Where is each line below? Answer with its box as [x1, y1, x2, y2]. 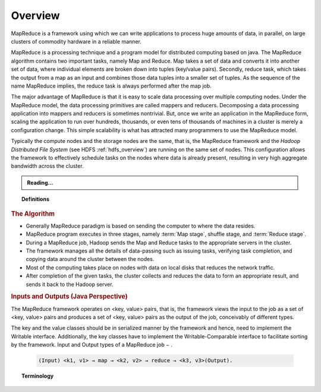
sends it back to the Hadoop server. [26, 281, 114, 288]
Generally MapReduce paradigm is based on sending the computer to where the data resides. [26, 222, 256, 229]
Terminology [21, 372, 53, 379]
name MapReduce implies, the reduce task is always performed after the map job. [11, 82, 212, 89]
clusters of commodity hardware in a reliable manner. [11, 38, 142, 45]
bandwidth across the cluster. [11, 163, 84, 170]
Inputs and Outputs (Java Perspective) [11, 293, 128, 301]
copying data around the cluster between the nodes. [26, 256, 155, 263]
